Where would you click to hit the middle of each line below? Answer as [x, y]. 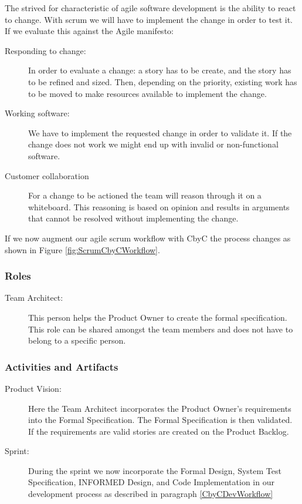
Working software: [37, 113]
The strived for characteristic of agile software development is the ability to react [150, 8]
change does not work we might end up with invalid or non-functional [153, 144]
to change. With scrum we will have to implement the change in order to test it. [149, 19]
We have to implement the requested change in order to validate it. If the [160, 132]
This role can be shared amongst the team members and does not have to [161, 329]
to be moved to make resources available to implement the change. [147, 93]
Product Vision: [33, 388]
